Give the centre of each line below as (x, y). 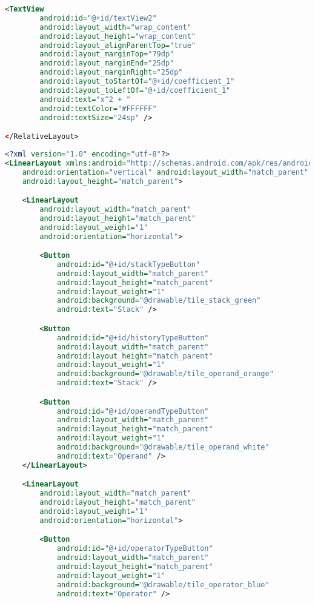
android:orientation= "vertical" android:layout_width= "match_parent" (165, 172)
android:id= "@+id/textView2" (98, 18)
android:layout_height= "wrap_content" (118, 36)
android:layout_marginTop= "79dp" (107, 54)
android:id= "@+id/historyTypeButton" (133, 338)
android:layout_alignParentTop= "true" (118, 45)
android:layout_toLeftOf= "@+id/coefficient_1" (135, 90)
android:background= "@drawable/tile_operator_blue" (163, 584)
